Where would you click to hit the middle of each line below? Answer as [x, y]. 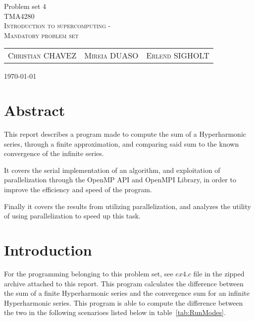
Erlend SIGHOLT [178, 55]
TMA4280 [19, 16]
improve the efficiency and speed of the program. [78, 189]
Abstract [35, 110]
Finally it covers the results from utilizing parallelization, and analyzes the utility [127, 206]
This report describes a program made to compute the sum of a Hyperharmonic [125, 134]
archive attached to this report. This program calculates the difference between [124, 283]
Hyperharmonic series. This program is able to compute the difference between [124, 302]
